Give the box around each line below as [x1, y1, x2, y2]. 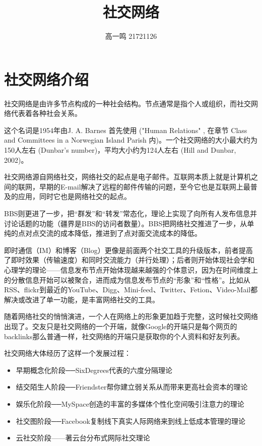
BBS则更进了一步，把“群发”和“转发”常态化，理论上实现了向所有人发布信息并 [4, 208, 257, 218]
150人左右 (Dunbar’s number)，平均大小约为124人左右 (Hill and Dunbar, [4, 145, 236, 155]
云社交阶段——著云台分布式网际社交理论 [16, 432, 150, 443]
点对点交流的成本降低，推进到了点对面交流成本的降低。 [18, 228, 202, 238]
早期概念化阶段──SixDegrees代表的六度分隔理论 [16, 364, 173, 375]
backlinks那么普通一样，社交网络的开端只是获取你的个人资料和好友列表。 [4, 331, 244, 341]
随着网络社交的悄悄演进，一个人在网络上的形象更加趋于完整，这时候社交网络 [4, 311, 258, 322]
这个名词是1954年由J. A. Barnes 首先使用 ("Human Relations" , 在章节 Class [4, 124, 247, 135]
